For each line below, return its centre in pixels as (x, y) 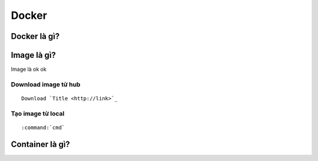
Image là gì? (33, 55)
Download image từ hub (46, 84)
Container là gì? (40, 144)
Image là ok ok (29, 69)
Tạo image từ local (38, 113)
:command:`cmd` (43, 127)
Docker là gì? (35, 36)
